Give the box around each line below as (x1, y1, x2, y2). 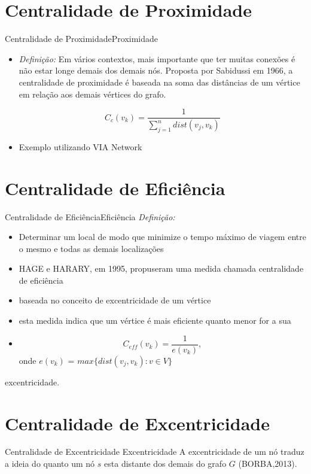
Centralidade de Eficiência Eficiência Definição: (5, 210, 175, 223)
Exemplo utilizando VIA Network (19, 140, 142, 153)
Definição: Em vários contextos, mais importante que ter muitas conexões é (19, 52, 295, 65)
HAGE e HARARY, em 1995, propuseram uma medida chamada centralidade (19, 262, 304, 275)
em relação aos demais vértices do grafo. (19, 87, 166, 100)
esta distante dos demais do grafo (104, 457, 227, 470)
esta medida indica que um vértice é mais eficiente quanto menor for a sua (19, 314, 291, 327)
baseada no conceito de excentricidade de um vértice (19, 294, 211, 306)
